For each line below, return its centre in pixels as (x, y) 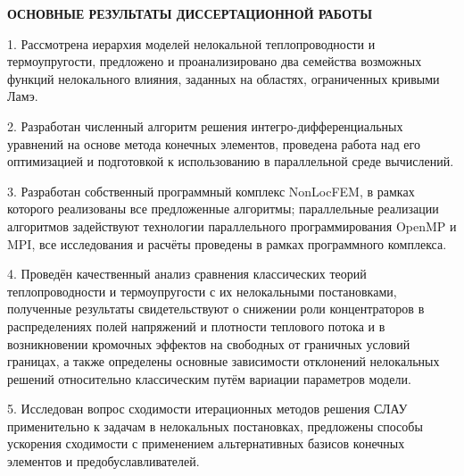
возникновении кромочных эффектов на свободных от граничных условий (209, 343)
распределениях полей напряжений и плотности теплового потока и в (196, 326)
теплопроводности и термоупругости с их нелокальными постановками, (202, 291)
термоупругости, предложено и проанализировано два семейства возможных (215, 61)
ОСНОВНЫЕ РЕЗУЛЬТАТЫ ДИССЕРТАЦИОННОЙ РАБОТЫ (190, 13)
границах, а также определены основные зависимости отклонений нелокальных (224, 361)
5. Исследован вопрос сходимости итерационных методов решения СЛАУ (207, 409)
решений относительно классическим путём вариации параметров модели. (209, 378)
